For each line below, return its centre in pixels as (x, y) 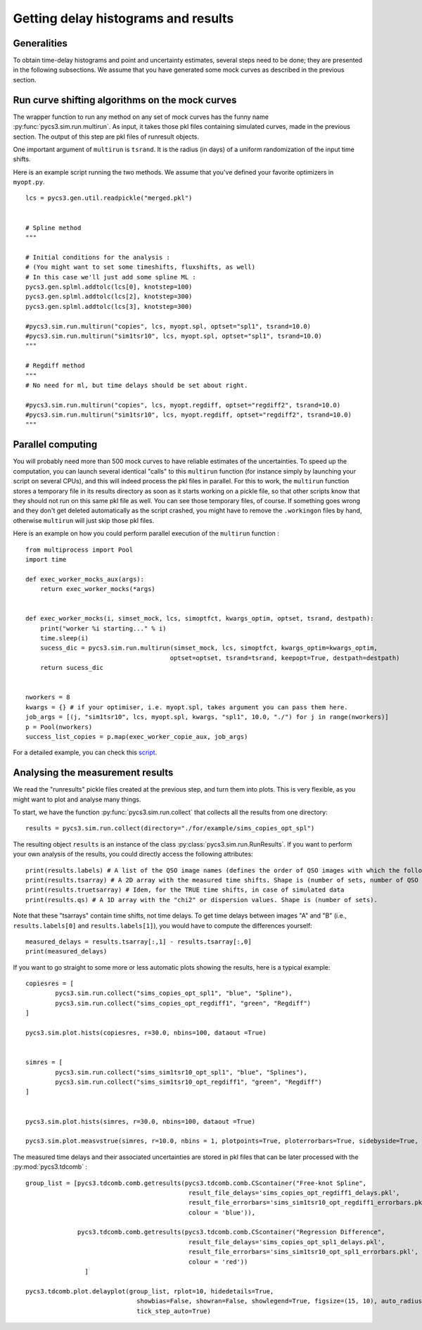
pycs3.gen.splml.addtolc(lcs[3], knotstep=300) (109, 306)
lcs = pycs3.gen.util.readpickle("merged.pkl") (109, 198)
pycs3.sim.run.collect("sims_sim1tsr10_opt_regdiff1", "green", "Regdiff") (189, 1082)
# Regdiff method (55, 366)
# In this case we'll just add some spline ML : (111, 277)
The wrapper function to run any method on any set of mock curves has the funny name (141, 117)
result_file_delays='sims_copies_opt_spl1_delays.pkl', (287, 1242)
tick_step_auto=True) (173, 1311)
